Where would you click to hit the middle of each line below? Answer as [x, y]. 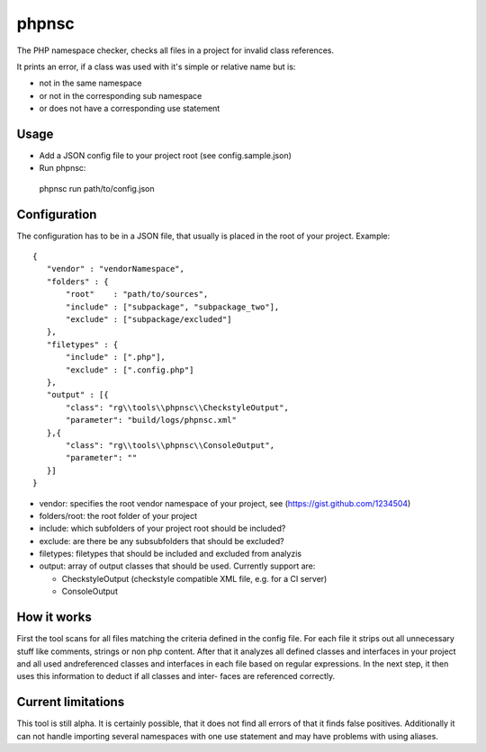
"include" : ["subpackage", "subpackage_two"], [173, 307]
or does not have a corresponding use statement [130, 109]
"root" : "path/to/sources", [137, 294]
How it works [54, 618]
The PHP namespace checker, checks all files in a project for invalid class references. [175, 50]
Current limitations [71, 702]
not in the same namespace [91, 83]
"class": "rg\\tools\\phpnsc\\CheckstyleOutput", [178, 407]
